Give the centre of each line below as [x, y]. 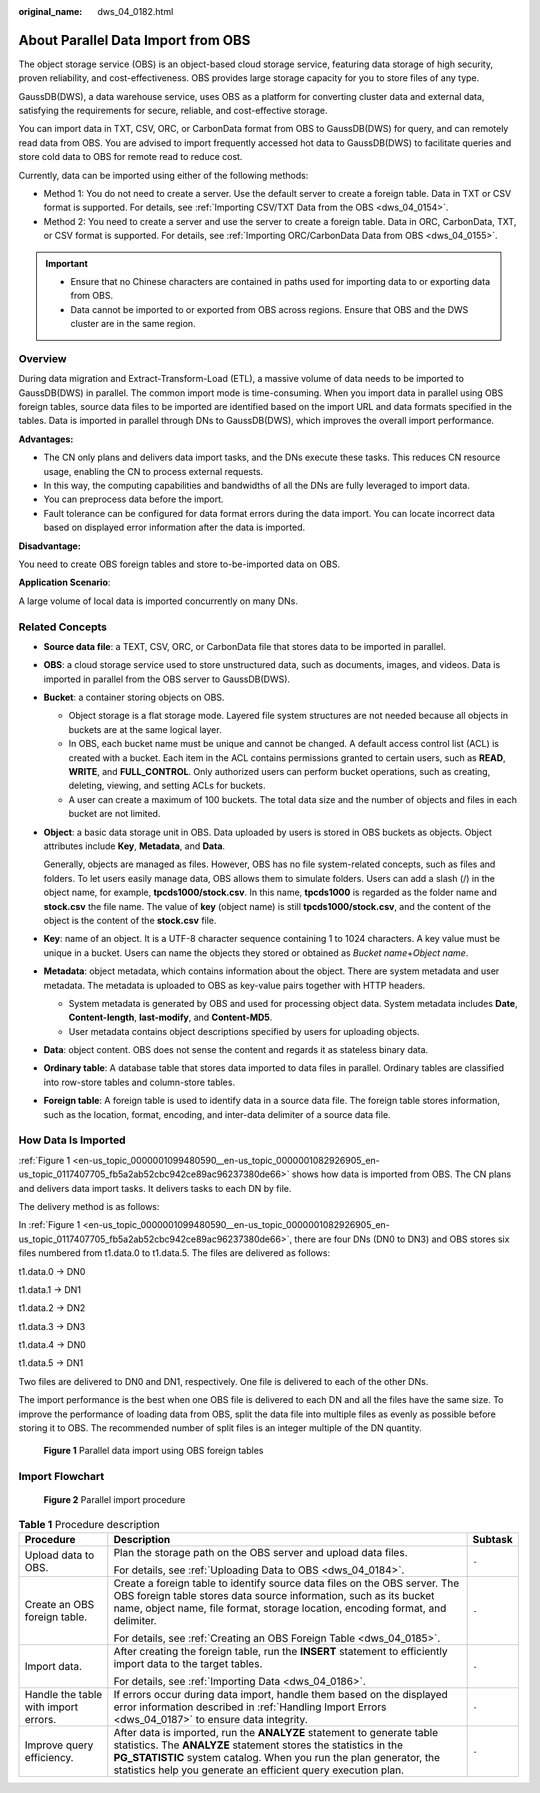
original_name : [50, 11]
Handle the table [63, 1695]
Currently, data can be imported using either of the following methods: [163, 175]
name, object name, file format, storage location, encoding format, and [280, 1608]
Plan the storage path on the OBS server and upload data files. [260, 1553]
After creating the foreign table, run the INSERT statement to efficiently [280, 1652]
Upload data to [59, 1555]
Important [67, 263]
